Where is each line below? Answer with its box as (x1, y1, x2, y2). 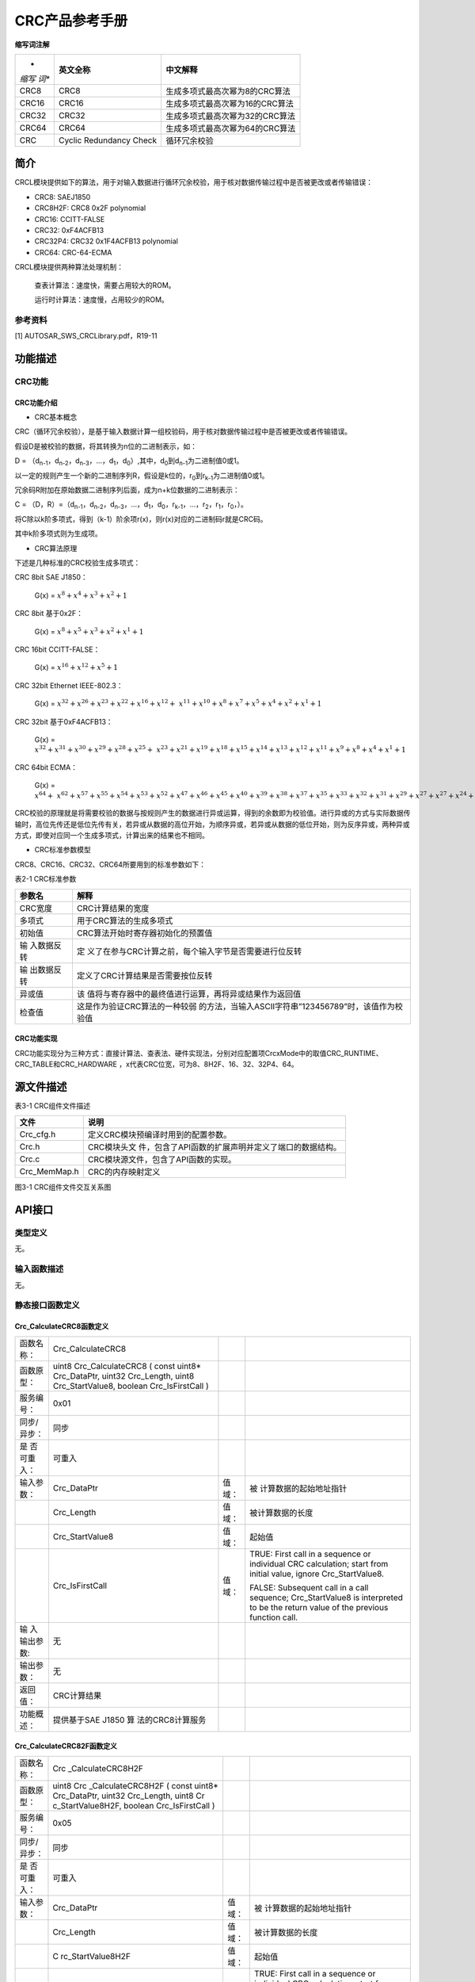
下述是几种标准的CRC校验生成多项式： (14, 557, 141, 567)
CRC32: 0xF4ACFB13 (34, 226, 104, 235)
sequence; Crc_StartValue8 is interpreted (249, 1592, 404, 1603)
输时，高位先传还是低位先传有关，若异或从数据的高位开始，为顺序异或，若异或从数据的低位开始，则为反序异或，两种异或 (14, 819, 410, 828)
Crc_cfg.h (19, 1129, 56, 1140)
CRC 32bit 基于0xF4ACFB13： (14, 717, 114, 726)
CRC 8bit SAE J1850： (14, 572, 89, 582)
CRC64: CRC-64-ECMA (34, 247, 112, 257)
